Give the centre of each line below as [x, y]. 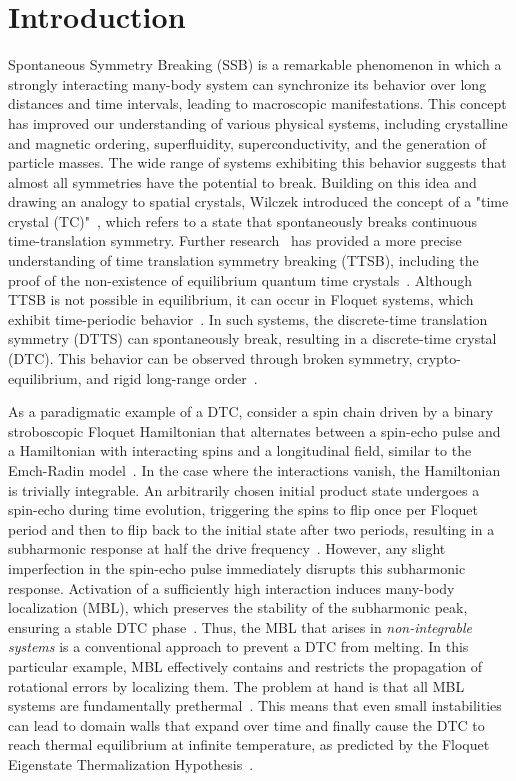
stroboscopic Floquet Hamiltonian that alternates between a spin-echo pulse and [254, 430]
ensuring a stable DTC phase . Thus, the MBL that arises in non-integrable [240, 626]
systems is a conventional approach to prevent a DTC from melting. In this [238, 646]
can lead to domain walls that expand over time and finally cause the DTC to [246, 724]
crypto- [438, 358]
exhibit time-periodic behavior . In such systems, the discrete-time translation [248, 318]
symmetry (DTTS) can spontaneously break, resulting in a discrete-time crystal [252, 338]
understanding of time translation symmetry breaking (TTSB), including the [243, 260]
